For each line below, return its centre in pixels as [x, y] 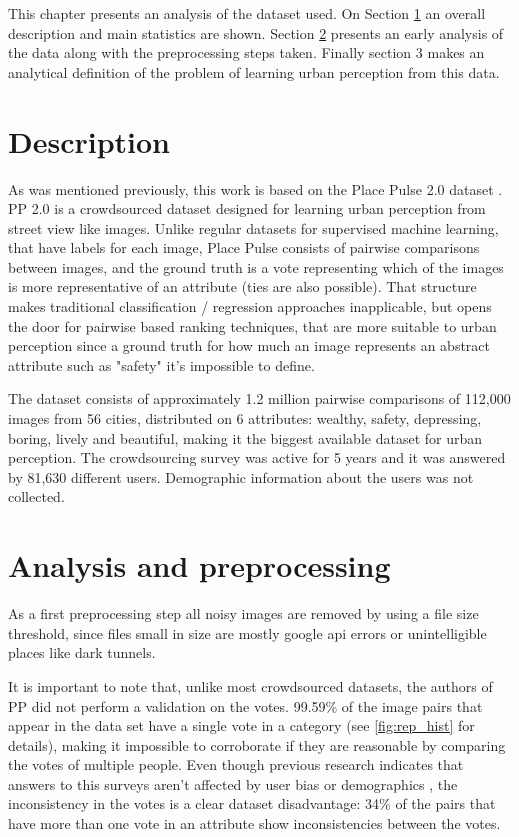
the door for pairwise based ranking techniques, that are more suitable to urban [252, 325]
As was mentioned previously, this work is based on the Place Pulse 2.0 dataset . [255, 188]
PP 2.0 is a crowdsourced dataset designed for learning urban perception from [247, 208]
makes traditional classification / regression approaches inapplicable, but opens [250, 306]
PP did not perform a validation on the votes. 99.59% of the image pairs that [245, 705]
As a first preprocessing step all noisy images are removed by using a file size [243, 613]
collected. [36, 496]
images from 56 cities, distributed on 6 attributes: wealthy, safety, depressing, [245, 418]
